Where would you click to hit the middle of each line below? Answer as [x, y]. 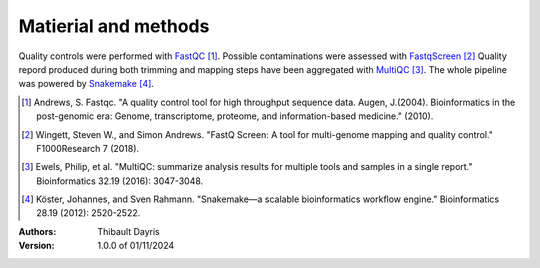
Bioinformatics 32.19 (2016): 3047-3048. [120, 181]
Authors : [37, 231]
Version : [36, 246]
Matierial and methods [114, 26]
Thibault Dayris [128, 231]
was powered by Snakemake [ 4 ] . [86, 84]
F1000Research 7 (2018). [88, 148]
